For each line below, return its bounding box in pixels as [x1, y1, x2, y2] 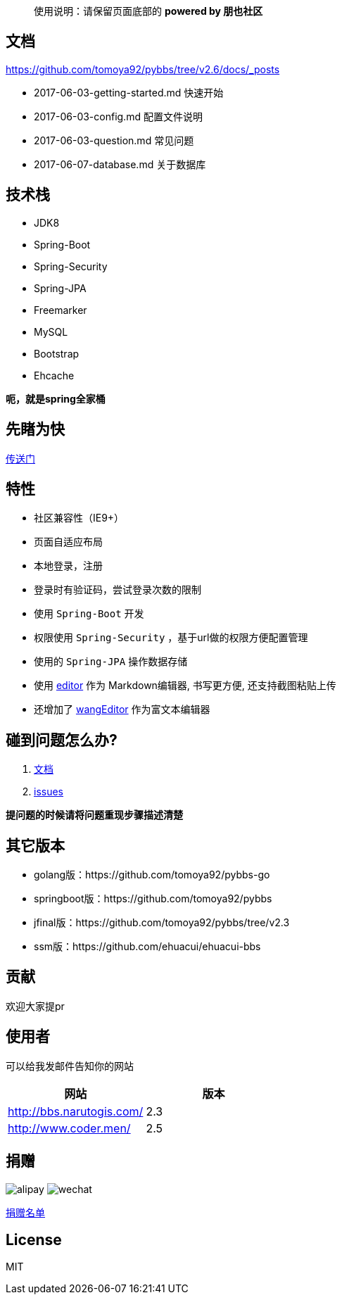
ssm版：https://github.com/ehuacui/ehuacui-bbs [34, 940, 261, 953]
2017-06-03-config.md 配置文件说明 [34, 110, 203, 122]
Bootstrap [34, 347, 80, 360]
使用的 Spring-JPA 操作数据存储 [34, 655, 188, 668]
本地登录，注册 [34, 560, 103, 572]
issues [34, 785, 63, 798]
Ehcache [34, 369, 75, 381]
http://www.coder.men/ [8, 1121, 131, 1135]
